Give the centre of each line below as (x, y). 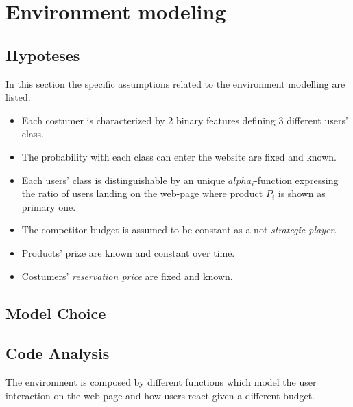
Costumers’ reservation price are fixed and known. (127, 276)
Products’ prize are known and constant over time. (128, 252)
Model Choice (56, 313)
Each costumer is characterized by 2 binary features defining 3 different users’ (185, 120)
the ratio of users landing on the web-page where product (142, 193)
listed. (18, 97)
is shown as (302, 193)
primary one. (49, 206)
